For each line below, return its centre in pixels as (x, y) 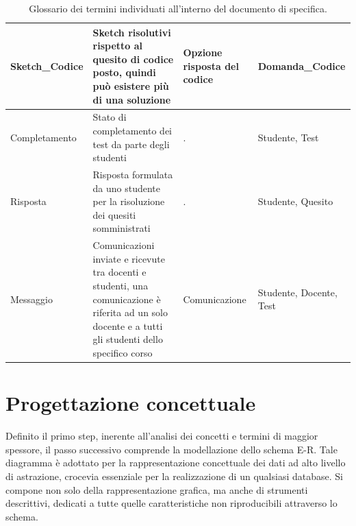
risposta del (211, 65)
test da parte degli (131, 144)
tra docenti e (119, 272)
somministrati (122, 228)
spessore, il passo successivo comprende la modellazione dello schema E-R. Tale (171, 449)
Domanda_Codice (302, 65)
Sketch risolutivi (132, 32)
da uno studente (127, 188)
